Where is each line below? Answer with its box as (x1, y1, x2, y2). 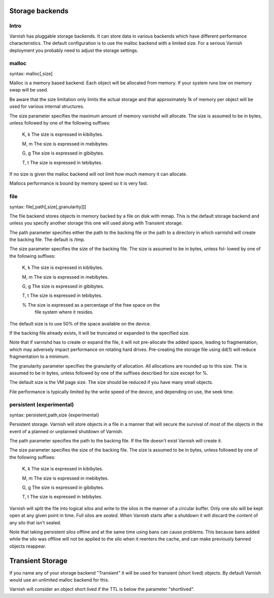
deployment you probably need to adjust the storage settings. (9, 47, 139, 53)
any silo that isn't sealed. (9, 519, 61, 526)
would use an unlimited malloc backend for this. (9, 577, 109, 583)
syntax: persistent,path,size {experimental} (9, 412, 99, 418)
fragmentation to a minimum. (9, 353, 70, 360)
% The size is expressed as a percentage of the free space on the (22, 302, 160, 308)
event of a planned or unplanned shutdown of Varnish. (9, 428, 123, 434)
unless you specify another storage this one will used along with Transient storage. (9, 220, 183, 226)
